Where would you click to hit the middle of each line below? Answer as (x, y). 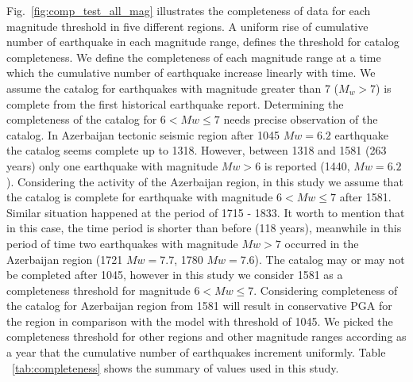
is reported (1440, (307, 165)
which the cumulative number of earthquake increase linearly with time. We (191, 73)
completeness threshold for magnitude (98, 290)
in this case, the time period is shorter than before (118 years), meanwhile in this (204, 228)
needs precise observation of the (301, 119)
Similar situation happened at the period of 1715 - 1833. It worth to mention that (206, 212)
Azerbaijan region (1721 (65, 259)
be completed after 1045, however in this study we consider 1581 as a (175, 275)
